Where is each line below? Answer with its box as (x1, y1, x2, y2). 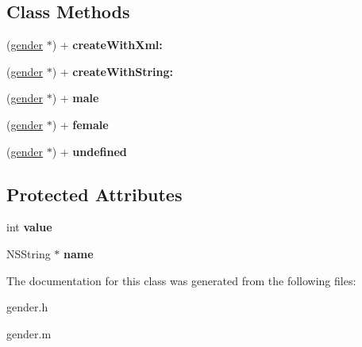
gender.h (6, 299, 48, 315)
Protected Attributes (6, 181, 183, 206)
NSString (6, 245, 51, 261)
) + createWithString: (52, 63, 174, 79)
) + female (52, 116, 109, 132)
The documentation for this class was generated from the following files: (6, 272, 356, 288)
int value (6, 219, 52, 235)
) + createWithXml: (52, 36, 163, 53)
